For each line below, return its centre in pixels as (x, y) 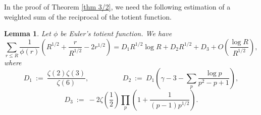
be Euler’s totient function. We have (116, 33)
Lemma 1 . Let (28, 33)
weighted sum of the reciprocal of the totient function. (88, 16)
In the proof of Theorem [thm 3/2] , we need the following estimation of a (117, 7)
